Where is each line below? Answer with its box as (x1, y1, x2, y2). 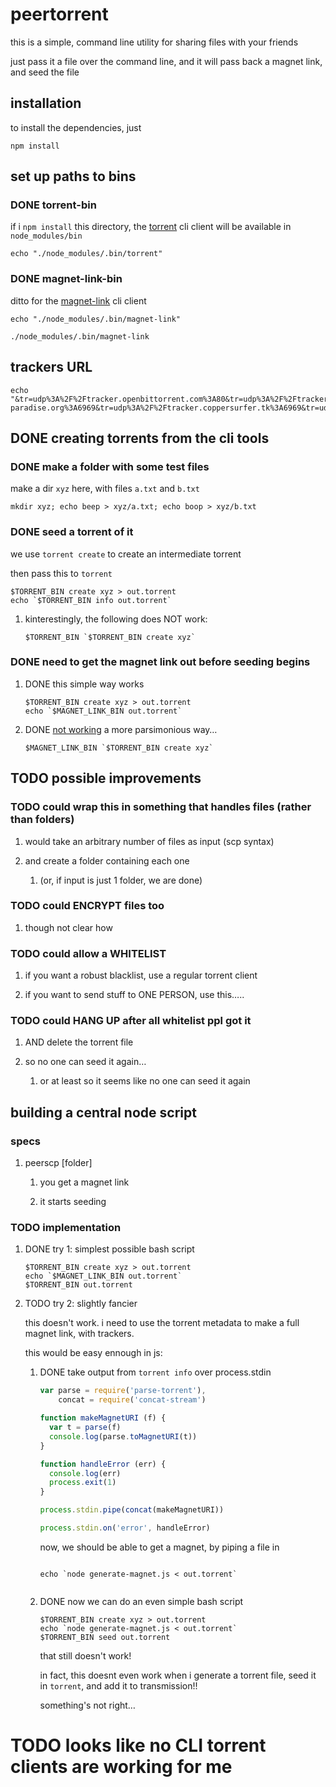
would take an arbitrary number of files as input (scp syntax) (24, 835, 275, 847)
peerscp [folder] (24, 1157, 93, 1169)
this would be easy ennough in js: (24, 1347, 163, 1359)
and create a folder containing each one (24, 854, 190, 867)
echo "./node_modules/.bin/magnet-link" (10, 314, 182, 324)
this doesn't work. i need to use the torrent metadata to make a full (24, 1317, 300, 1329)
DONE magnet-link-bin (10, 272, 123, 286)
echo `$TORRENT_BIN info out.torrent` (10, 595, 172, 605)
